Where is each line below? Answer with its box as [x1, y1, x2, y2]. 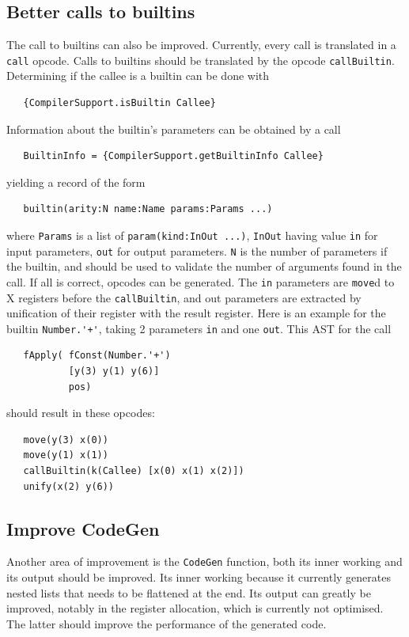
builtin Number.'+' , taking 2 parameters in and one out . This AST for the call [6, 320, 392, 336]
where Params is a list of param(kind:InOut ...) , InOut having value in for [6, 227, 378, 244]
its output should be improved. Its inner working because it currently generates [6, 569, 391, 586]
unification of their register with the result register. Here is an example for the [6, 305, 386, 321]
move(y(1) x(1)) [23, 449, 108, 461]
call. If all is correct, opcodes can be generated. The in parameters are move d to [6, 273, 395, 290]
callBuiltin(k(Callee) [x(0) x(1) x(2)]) [23, 465, 244, 477]
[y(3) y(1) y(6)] [68, 366, 160, 377]
